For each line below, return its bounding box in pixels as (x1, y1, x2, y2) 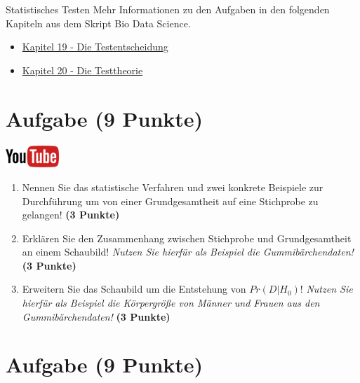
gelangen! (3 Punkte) (22, 207, 120, 222)
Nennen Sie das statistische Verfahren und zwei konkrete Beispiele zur (22, 179, 324, 194)
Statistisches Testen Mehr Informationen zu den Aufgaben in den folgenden (6, 2, 330, 16)
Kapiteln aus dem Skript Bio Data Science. (6, 15, 191, 30)
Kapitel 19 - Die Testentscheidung (22, 39, 168, 54)
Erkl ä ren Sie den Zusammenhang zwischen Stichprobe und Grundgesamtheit (22, 230, 352, 245)
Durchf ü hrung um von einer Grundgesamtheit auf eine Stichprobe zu (22, 193, 319, 208)
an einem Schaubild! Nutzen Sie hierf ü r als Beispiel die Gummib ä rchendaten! (22, 244, 354, 259)
